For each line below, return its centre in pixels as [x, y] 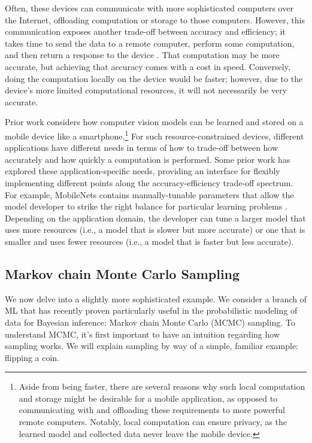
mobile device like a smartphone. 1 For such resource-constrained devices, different [155, 135]
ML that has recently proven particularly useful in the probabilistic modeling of [151, 310]
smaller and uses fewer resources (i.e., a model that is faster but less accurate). [149, 241]
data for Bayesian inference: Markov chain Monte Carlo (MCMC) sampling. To [150, 322]
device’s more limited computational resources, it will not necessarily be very [146, 90]
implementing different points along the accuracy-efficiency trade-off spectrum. [149, 182]
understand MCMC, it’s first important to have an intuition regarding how [142, 334]
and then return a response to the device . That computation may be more [142, 55]
